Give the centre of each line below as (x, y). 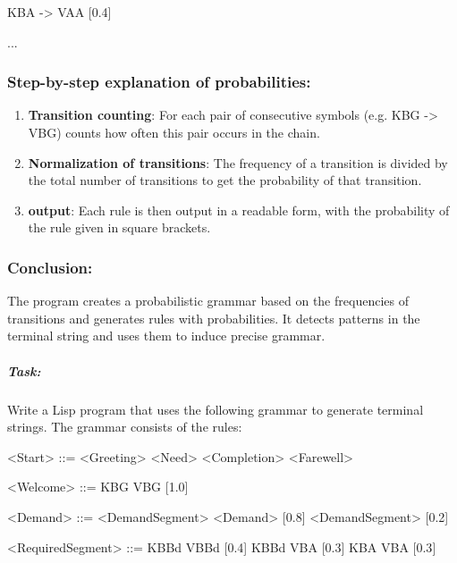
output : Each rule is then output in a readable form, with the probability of (239, 210)
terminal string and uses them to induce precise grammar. (166, 336)
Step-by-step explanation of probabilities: (159, 82)
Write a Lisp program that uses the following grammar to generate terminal (216, 409)
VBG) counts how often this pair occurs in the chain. (174, 132)
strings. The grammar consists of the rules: (125, 427)
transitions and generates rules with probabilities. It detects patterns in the (214, 318)
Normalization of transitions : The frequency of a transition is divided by (238, 162)
